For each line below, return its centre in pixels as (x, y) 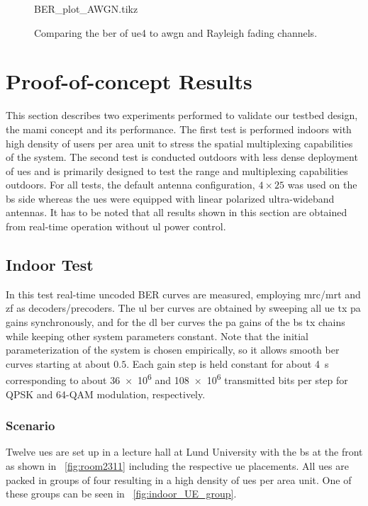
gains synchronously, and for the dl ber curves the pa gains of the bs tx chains (175, 322)
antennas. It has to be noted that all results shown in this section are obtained (177, 212)
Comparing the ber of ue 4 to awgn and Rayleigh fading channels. (176, 32)
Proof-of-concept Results (129, 81)
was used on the (322, 185)
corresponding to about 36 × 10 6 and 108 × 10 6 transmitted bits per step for (177, 379)
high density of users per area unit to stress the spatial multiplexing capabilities (179, 143)
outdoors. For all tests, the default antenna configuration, (130, 185)
